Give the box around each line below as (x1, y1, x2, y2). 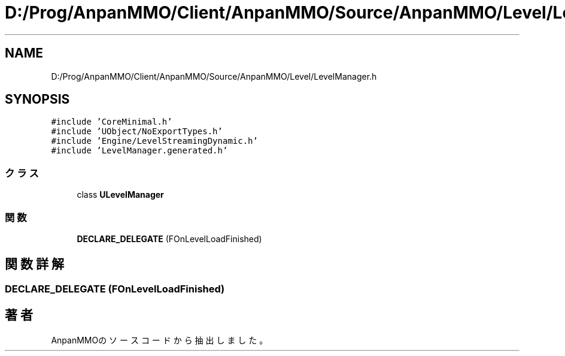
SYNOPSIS (5, 92, 70, 107)
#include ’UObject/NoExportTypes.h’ (51, 126, 223, 137)
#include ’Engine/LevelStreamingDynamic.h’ (51, 136, 258, 146)
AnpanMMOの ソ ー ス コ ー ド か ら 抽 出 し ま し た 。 (51, 334, 268, 345)
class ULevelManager (77, 189, 164, 200)
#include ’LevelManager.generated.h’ (51, 146, 228, 156)
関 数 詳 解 (5, 257, 64, 272)
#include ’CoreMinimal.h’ (51, 117, 172, 127)
